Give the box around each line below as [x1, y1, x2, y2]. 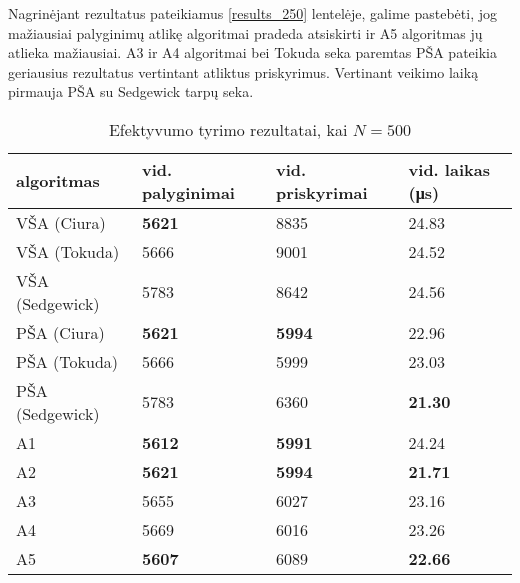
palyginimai [141, 180, 235, 204]
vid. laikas [408, 157, 490, 181]
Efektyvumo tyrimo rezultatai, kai [108, 117, 348, 141]
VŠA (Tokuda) [16, 239, 120, 263]
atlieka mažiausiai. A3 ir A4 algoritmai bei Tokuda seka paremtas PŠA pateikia [8, 42, 497, 63]
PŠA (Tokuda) [16, 349, 119, 373]
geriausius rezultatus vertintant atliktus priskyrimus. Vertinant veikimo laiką [8, 61, 479, 82]
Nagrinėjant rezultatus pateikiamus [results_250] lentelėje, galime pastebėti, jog [8, 3, 497, 23]
